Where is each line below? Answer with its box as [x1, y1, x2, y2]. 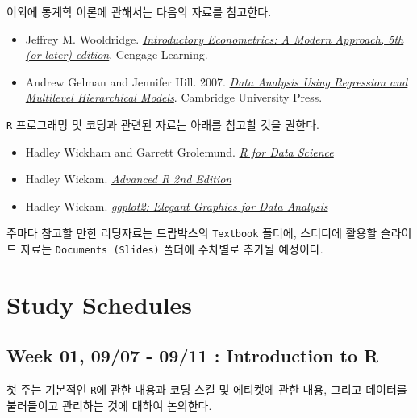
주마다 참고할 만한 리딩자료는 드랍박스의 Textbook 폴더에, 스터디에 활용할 [6, 224, 377, 241]
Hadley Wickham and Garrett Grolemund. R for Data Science [25, 143, 334, 160]
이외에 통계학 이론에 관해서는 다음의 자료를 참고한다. [6, 3, 272, 19]
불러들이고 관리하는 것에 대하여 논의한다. [6, 396, 212, 413]
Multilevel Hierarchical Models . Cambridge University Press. [25, 89, 323, 106]
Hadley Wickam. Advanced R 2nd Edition [25, 170, 232, 187]
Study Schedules [6, 287, 193, 320]
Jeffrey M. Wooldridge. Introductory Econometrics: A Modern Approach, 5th [25, 30, 404, 47]
